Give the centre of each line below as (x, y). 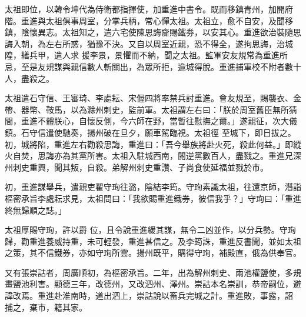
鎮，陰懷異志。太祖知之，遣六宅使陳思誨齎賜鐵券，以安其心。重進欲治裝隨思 (153, 32)
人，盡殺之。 (29, 78)
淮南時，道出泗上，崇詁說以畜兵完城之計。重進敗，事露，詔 (177, 296)
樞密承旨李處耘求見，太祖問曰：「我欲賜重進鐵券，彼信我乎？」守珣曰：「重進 (153, 198)
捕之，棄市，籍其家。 (46, 307)
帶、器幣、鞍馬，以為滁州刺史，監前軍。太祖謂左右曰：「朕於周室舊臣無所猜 (151, 109)
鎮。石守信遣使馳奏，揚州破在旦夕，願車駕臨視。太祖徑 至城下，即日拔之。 (150, 132)
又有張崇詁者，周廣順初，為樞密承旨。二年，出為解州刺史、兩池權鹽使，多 (149, 272)
